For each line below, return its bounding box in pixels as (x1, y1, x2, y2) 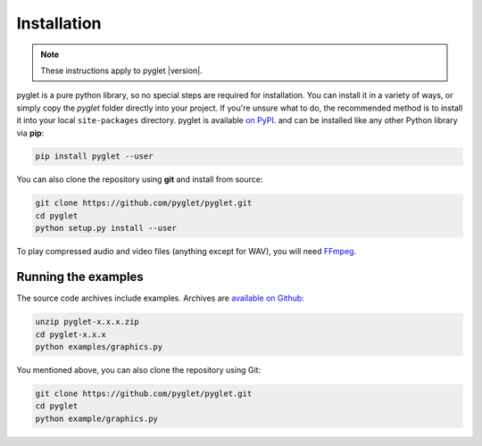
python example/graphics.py (35, 413, 158, 424)
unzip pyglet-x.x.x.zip (35, 317, 140, 327)
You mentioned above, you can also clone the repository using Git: (16, 364, 262, 375)
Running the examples (16, 269, 145, 285)
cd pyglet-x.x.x (35, 329, 107, 339)
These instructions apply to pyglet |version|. (40, 65, 203, 76)
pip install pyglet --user (35, 152, 154, 161)
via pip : (16, 128, 45, 138)
